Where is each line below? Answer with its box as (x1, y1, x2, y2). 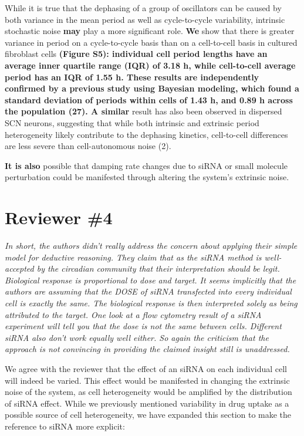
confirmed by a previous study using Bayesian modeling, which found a (5, 82, 299, 94)
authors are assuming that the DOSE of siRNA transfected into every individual (5, 285, 292, 298)
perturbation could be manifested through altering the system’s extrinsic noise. (5, 171, 289, 183)
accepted (5, 262, 34, 275)
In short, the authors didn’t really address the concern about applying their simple (5, 239, 298, 252)
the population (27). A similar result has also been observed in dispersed (5, 105, 282, 117)
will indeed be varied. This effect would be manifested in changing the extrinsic (5, 374, 290, 386)
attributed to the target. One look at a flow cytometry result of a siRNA (5, 308, 262, 320)
